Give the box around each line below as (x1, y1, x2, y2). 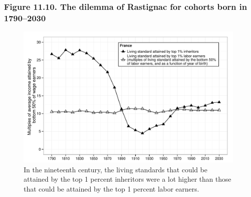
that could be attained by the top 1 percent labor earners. (24, 183, 199, 194)
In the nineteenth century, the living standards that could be (24, 164, 208, 174)
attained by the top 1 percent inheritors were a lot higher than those (24, 174, 231, 184)
